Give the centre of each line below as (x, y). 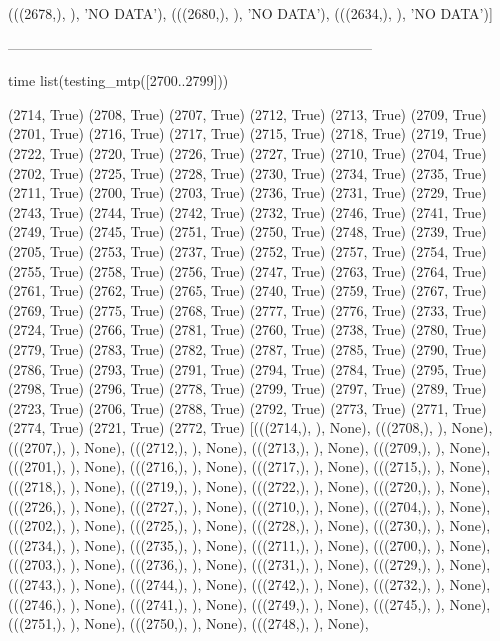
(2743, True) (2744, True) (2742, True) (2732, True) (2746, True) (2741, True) (247, 211)
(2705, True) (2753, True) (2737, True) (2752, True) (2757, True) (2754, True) (247, 250)
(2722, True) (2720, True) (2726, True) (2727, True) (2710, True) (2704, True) (247, 152)
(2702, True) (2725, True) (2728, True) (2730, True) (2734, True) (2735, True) (247, 172)
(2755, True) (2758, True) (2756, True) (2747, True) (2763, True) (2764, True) (247, 270)
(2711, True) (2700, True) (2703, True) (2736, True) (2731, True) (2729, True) (247, 192)
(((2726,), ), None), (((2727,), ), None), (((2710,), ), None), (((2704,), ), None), (249, 505)
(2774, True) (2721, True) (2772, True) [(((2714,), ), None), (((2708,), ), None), (250, 427)
